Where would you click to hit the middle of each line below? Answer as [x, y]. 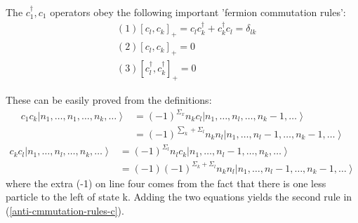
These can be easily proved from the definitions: [109, 99]
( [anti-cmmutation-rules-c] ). [65, 210]
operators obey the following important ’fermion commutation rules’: [198, 12]
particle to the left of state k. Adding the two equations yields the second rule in [179, 197]
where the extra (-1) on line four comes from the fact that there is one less [166, 183]
